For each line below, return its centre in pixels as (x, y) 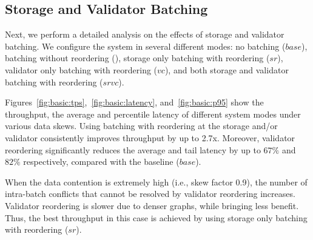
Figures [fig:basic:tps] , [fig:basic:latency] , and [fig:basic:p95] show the (134, 102)
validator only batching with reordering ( (81, 69)
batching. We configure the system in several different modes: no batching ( (145, 46)
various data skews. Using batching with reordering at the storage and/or (141, 126)
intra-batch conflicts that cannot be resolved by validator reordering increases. (150, 194)
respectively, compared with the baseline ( (101, 162)
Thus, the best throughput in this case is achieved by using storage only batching (156, 217)
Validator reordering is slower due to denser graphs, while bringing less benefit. (152, 205)
